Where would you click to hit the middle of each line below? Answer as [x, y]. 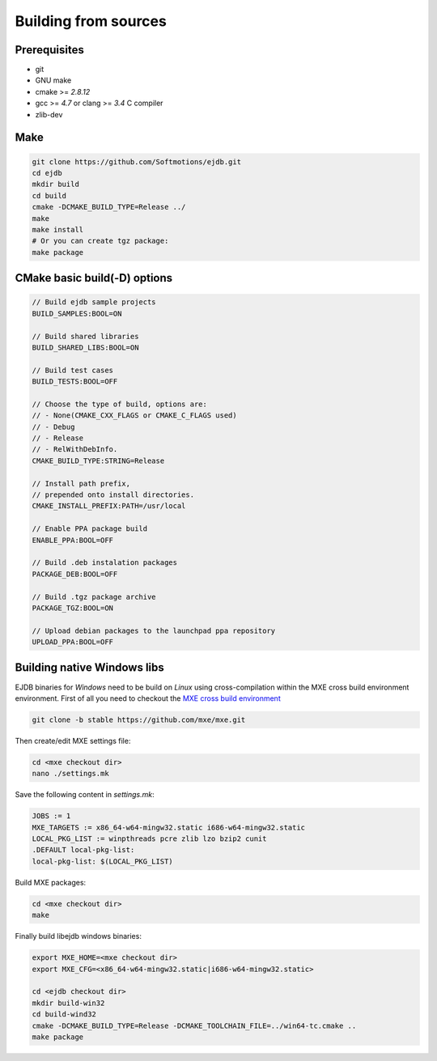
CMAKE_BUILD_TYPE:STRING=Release [98, 460]
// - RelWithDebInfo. [75, 450]
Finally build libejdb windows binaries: [78, 936]
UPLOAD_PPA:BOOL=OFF [72, 642]
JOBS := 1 [51, 816]
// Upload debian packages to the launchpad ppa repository [154, 630]
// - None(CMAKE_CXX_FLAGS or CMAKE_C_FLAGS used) [135, 416]
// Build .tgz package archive [94, 596]
